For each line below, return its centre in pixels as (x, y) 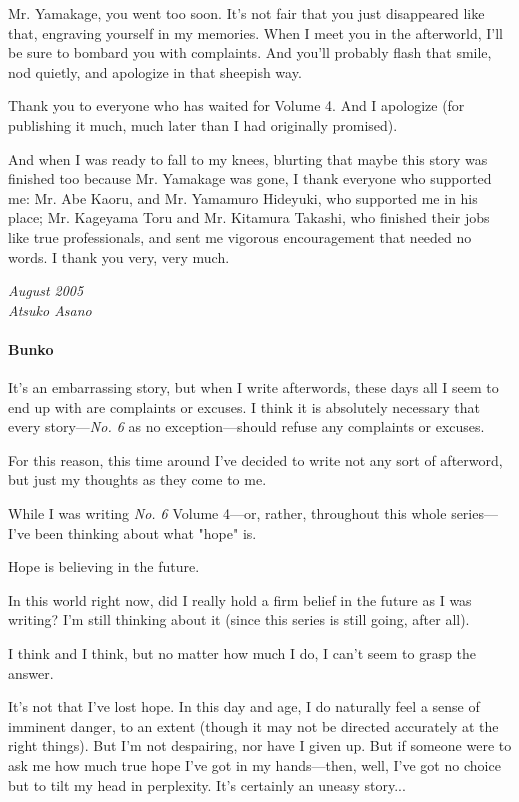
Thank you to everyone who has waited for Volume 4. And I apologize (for (236, 105)
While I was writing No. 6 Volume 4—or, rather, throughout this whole (227, 513)
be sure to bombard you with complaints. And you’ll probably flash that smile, (250, 52)
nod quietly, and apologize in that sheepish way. (155, 71)
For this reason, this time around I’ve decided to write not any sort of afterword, (255, 459)
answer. (31, 672)
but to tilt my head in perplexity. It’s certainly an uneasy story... (207, 784)
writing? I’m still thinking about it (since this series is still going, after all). (239, 619)
